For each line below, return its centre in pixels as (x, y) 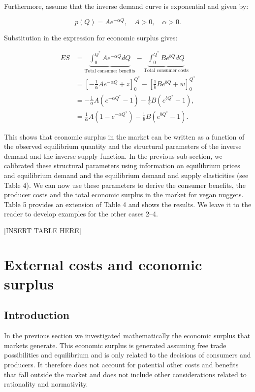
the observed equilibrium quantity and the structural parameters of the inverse (123, 146)
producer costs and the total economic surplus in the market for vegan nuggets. (124, 195)
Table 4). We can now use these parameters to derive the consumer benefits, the (125, 185)
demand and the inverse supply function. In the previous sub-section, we (113, 156)
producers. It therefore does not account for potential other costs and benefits (121, 365)
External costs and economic (103, 264)
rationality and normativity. (46, 384)
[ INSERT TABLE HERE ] (43, 230)
